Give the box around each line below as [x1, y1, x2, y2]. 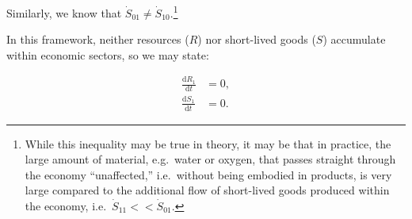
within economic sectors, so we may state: [6, 46, 209, 63]
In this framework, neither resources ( [6, 31, 189, 48]
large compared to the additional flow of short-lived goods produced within [25, 182, 390, 198]
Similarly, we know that [6, 4, 122, 21]
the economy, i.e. [25, 197, 107, 213]
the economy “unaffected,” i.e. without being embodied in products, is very [25, 166, 392, 182]
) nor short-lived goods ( [197, 31, 316, 48]
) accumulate [322, 31, 386, 48]
